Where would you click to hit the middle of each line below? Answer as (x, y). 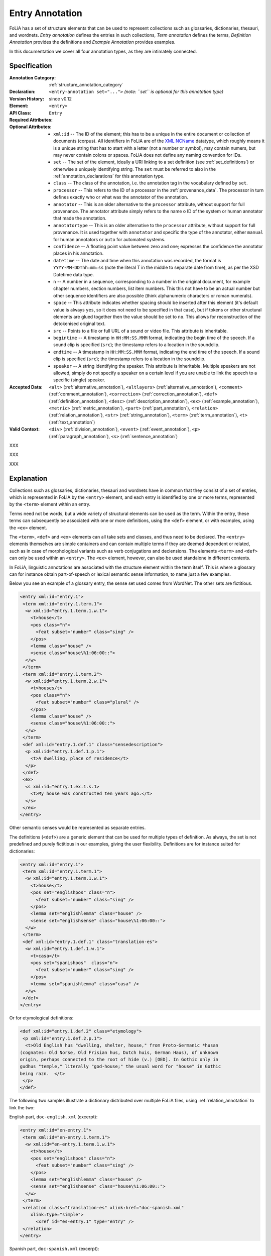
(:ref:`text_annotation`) (72, 422)
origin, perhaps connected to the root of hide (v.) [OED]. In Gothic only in (119, 1059)
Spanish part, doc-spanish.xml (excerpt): (54, 1249)
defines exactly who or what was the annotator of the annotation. (121, 197)
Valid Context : (25, 429)
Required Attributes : (31, 120)
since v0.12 (60, 98)
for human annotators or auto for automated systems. (109, 239)
